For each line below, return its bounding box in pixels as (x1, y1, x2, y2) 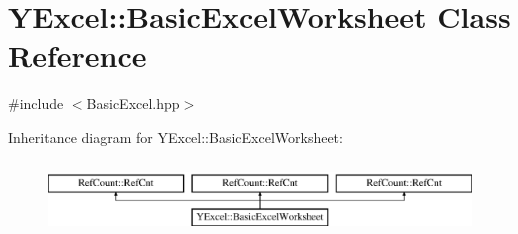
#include (8, 93, 64, 114)
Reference (8, 35, 147, 76)
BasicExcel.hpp (86, 93, 180, 114)
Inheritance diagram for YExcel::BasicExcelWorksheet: (8, 126, 343, 147)
